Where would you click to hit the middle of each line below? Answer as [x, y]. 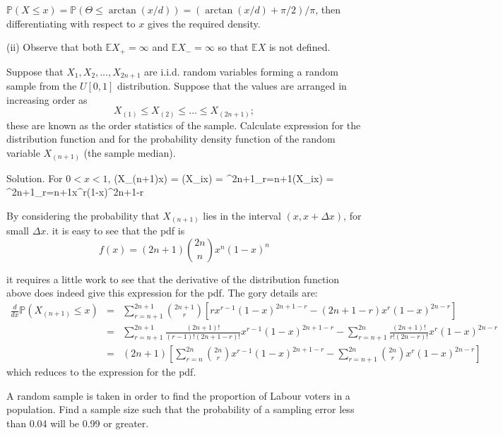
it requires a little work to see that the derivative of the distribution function [173, 279]
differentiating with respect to [71, 23]
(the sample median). [130, 152]
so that [233, 47]
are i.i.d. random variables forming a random [241, 71]
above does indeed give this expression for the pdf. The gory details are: [162, 293]
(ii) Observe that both [54, 47]
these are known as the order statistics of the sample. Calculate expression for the [184, 125]
